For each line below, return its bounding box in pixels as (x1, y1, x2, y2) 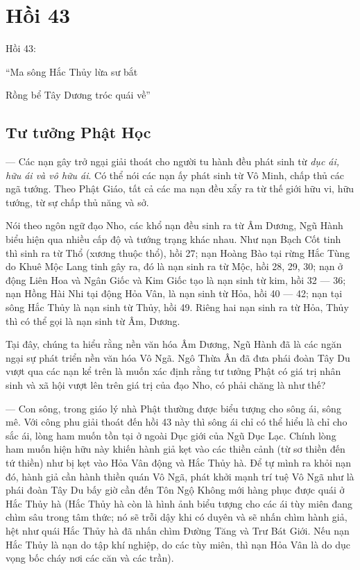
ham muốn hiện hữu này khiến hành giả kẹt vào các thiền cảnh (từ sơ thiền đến (6, 442, 345, 456)
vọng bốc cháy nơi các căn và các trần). (6, 551, 174, 565)
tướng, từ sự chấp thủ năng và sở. (6, 194, 149, 209)
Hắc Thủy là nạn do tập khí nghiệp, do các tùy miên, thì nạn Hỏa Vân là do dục (6, 537, 351, 551)
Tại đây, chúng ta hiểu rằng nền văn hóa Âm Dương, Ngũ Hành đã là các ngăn (6, 337, 342, 351)
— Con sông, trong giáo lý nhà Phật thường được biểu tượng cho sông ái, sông (6, 401, 341, 415)
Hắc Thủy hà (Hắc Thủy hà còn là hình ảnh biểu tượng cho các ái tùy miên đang (6, 496, 353, 510)
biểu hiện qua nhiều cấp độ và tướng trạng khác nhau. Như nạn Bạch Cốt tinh (6, 232, 341, 246)
